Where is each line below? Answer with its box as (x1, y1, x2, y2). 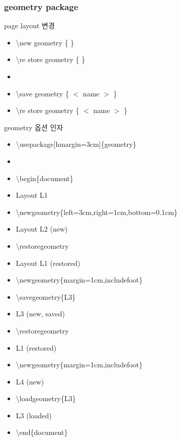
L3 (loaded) (16, 410, 52, 420)
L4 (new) (16, 376, 44, 387)
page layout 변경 (4, 20, 55, 31)
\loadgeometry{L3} (16, 393, 76, 404)
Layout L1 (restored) (16, 257, 80, 268)
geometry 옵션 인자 (4, 122, 63, 132)
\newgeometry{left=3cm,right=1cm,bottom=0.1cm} (16, 206, 178, 217)
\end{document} (16, 427, 68, 437)
